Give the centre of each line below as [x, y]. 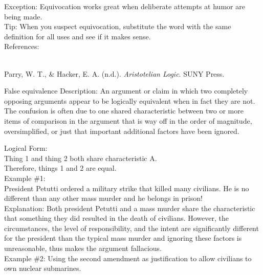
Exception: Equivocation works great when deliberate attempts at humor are [125, 6]
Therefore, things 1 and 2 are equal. [60, 168]
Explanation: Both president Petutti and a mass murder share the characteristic [130, 208]
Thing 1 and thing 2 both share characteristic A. [81, 158]
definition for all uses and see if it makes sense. [78, 36]
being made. [23, 16]
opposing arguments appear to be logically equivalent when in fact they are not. [130, 100]
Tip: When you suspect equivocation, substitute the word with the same [118, 26]
